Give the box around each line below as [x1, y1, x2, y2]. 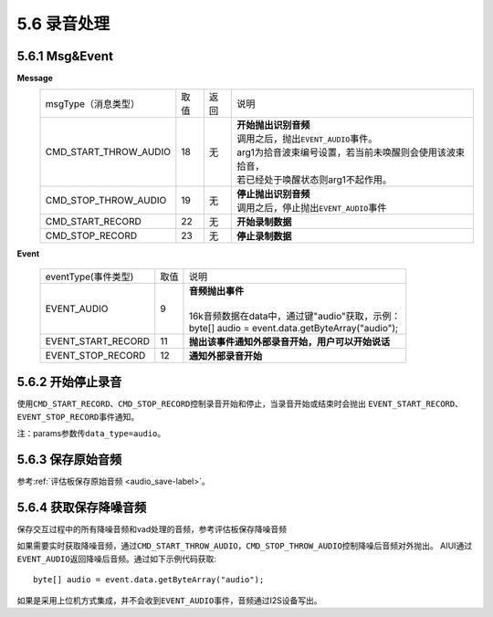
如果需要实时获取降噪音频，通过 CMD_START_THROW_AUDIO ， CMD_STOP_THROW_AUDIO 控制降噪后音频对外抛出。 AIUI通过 [16, 540, 473, 551]
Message [16, 73, 54, 84]
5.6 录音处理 [16, 14, 110, 34]
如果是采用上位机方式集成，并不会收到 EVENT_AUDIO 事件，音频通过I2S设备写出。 [16, 594, 322, 606]
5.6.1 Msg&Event [16, 48, 114, 64]
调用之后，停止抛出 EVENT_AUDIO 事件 [236, 202, 387, 214]
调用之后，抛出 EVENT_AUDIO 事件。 [236, 132, 378, 145]
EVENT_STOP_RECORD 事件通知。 [16, 411, 140, 422]
